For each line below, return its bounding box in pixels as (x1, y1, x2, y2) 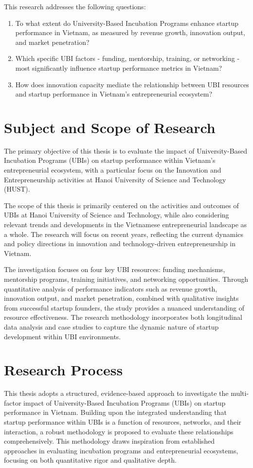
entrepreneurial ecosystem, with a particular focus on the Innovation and (4, 165, 221, 175)
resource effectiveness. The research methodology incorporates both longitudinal (4, 312, 242, 322)
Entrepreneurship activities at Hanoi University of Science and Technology (4, 174, 226, 184)
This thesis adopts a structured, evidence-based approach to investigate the (4, 388, 229, 398)
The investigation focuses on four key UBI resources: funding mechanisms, (4, 264, 225, 274)
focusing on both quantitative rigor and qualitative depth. (4, 455, 177, 465)
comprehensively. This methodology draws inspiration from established (4, 436, 215, 446)
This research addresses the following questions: (4, 1, 146, 11)
